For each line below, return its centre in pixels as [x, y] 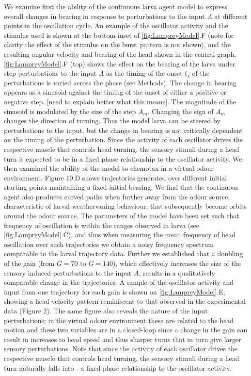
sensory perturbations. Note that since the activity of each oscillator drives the [121, 349]
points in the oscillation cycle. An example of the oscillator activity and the [116, 25]
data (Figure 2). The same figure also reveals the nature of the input [106, 311]
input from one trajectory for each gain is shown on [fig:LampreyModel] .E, [115, 291]
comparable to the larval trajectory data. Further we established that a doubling [124, 253]
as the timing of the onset [144, 73]
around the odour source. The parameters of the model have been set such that [122, 216]
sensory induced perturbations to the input [68, 272]
